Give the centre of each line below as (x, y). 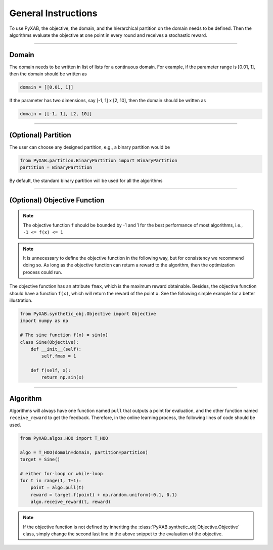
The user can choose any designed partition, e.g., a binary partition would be (90, 147)
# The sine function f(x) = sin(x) (64, 335)
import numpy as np (44, 321)
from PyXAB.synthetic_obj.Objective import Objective (88, 314)
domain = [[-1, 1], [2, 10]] (56, 114)
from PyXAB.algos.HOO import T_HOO (64, 438)
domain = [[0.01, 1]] (47, 87)
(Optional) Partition (40, 135)
